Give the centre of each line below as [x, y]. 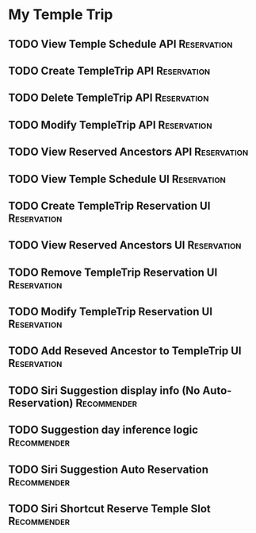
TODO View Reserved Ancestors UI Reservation [125, 245]
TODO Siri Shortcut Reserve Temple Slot [110, 509]
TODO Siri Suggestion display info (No [104, 390]
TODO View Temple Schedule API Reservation [120, 44]
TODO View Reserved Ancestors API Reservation [128, 152]
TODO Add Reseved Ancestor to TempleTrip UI [125, 351]
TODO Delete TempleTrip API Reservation [109, 98]
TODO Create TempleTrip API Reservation [109, 70]
